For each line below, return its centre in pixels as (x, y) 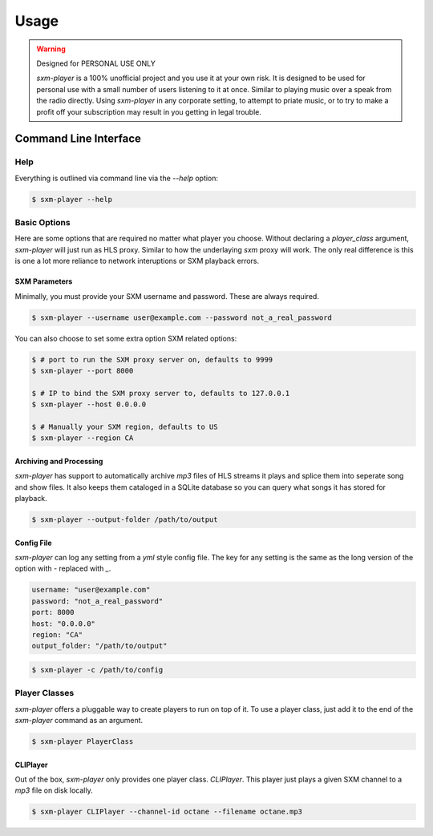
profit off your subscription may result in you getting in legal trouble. (149, 111)
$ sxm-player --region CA (83, 438)
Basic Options (43, 222)
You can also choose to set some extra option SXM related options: (126, 338)
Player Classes (45, 693)
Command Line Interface (78, 139)
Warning (51, 49)
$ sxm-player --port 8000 (83, 370)
